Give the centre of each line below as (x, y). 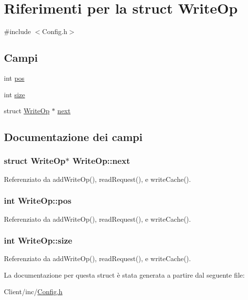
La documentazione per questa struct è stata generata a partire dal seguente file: (124, 274)
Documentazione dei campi (73, 137)
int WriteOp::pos (38, 201)
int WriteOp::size (38, 240)
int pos (14, 78)
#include (18, 31)
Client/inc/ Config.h (33, 291)
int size (15, 94)
